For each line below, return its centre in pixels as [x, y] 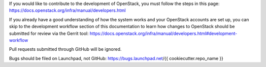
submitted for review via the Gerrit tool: [49, 33]
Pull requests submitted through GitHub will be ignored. [65, 49]
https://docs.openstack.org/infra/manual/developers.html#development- [163, 33]
